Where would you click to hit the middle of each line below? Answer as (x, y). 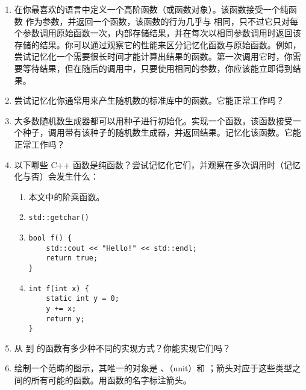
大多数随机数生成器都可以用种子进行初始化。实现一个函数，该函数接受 (153, 120)
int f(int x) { (59, 288)
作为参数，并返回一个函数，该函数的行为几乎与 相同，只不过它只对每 (162, 21)
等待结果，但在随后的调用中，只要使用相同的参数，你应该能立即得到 (158, 68)
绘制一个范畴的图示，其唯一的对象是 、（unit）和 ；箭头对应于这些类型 (153, 368)
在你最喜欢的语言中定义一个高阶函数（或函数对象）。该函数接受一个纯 (151, 9)
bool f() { (50, 238)
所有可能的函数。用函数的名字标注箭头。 (111, 380)
